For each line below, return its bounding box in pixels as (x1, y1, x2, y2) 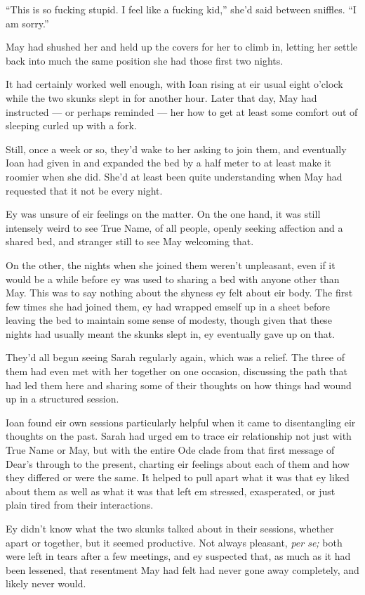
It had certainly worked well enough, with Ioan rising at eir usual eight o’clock (6, 77, 343, 91)
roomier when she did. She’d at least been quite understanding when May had (6, 169, 343, 183)
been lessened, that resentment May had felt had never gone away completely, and (6, 562, 359, 577)
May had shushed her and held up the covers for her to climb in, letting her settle (6, 39, 358, 54)
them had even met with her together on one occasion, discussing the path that (6, 364, 347, 379)
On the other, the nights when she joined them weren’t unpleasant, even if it (6, 257, 336, 272)
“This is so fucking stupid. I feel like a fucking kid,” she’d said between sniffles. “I (6, 2, 357, 16)
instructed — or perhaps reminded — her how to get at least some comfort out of (6, 104, 358, 119)
